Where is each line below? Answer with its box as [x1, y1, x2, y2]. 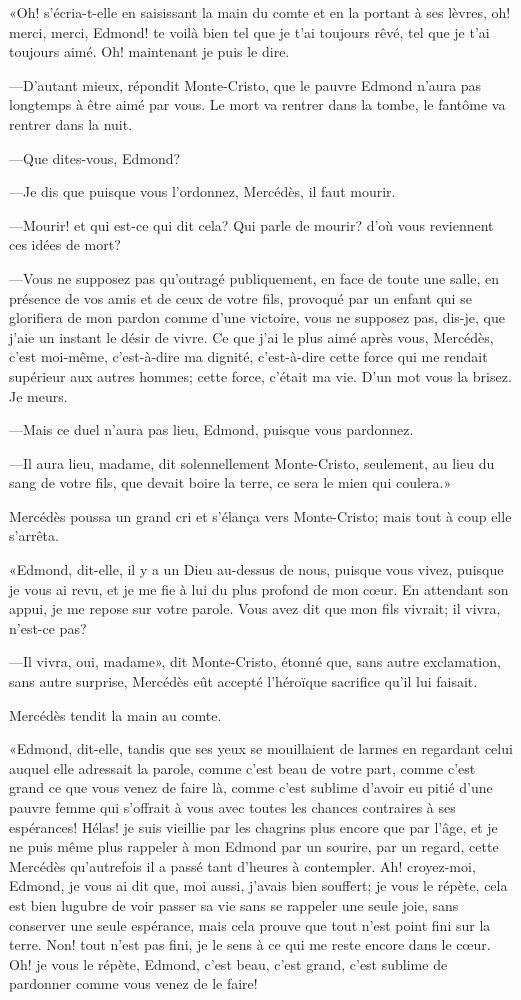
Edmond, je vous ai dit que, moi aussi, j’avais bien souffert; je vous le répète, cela [9, 875, 508, 896]
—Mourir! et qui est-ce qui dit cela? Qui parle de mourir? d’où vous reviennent [9, 214, 494, 235]
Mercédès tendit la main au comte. [9, 704, 222, 725]
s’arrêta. [9, 525, 59, 546]
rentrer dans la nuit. [9, 113, 133, 134]
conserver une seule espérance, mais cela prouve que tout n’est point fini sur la [9, 914, 491, 935]
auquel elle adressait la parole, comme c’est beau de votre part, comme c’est [9, 757, 476, 778]
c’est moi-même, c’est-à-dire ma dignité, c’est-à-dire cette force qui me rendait [9, 346, 488, 367]
